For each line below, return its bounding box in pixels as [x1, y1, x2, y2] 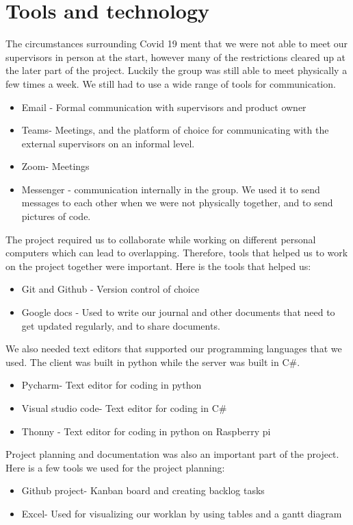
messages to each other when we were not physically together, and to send [21, 195, 333, 210]
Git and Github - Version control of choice [21, 282, 200, 296]
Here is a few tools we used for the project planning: [5, 460, 225, 474]
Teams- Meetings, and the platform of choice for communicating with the [21, 123, 329, 137]
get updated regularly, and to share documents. [21, 318, 220, 332]
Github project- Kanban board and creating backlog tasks [21, 483, 265, 498]
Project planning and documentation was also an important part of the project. [5, 447, 339, 461]
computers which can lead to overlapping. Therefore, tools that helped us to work [5, 245, 348, 260]
